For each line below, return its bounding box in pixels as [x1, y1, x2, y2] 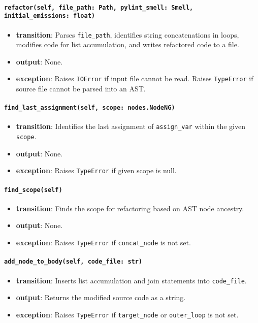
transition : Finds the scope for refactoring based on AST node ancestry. [16, 203, 244, 213]
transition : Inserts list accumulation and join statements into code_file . [16, 275, 247, 285]
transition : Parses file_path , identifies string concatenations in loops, [16, 29, 239, 40]
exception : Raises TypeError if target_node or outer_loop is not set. [16, 309, 239, 319]
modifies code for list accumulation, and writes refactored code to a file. [16, 39, 239, 50]
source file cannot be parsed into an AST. [16, 83, 146, 94]
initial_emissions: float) [4, 12, 95, 20]
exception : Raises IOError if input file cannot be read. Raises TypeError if [16, 73, 253, 84]
